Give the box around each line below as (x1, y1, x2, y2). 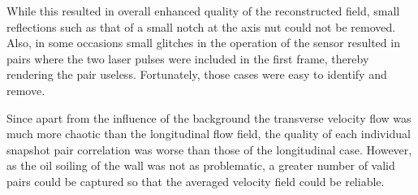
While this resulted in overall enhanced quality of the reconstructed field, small (6, 2, 400, 19)
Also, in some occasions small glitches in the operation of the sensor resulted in (6, 34, 400, 51)
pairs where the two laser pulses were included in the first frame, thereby (6, 50, 369, 67)
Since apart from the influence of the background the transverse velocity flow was (6, 109, 412, 126)
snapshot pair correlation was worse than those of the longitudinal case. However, (6, 141, 412, 158)
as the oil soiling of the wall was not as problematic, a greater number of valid (6, 157, 395, 174)
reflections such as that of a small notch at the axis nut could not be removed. (6, 18, 396, 35)
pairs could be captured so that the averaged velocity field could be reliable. (6, 172, 385, 189)
